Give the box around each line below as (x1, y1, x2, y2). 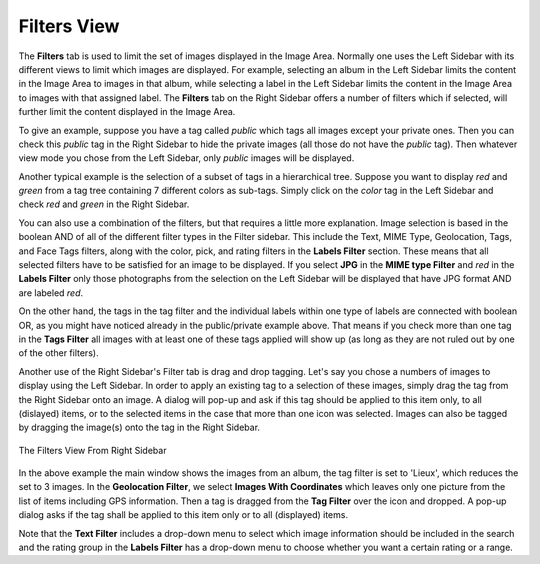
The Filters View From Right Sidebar (18, 444, 167, 456)
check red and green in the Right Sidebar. (18, 198, 190, 210)
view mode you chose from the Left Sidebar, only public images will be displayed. (18, 152, 355, 164)
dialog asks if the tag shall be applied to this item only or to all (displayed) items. (18, 509, 349, 521)
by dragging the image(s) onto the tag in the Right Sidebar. (18, 421, 260, 434)
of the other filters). (18, 347, 99, 359)
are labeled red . (18, 286, 84, 299)
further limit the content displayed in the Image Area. (18, 106, 236, 118)
